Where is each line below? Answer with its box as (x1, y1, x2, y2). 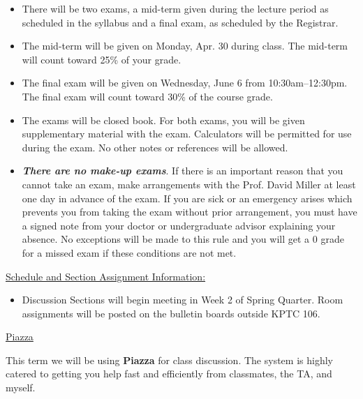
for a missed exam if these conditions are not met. (22, 245, 237, 259)
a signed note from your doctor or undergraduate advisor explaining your (22, 218, 336, 232)
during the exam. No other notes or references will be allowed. (22, 140, 288, 154)
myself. (6, 380, 36, 395)
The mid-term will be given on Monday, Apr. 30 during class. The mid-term (22, 38, 348, 53)
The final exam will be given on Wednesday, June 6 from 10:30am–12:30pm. (22, 75, 348, 90)
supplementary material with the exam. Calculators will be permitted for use (22, 126, 352, 141)
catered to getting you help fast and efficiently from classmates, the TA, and (6, 366, 332, 381)
